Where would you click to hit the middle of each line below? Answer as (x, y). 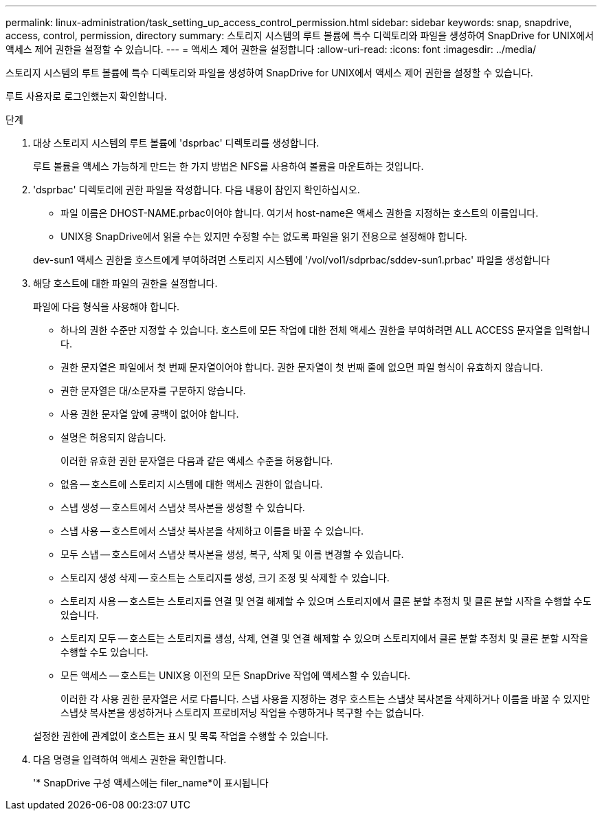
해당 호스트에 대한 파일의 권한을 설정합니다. (125, 283)
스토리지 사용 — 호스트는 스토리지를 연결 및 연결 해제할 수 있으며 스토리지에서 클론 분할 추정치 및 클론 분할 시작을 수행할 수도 (326, 601)
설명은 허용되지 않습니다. (113, 437)
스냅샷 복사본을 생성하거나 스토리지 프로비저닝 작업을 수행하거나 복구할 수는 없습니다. (242, 712)
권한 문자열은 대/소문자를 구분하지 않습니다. (153, 390)
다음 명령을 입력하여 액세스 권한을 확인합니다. (130, 759)
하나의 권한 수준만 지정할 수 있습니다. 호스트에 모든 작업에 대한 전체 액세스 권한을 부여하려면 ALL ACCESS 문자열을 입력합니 (325, 330)
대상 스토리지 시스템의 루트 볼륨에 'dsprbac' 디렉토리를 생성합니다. (176, 143)
